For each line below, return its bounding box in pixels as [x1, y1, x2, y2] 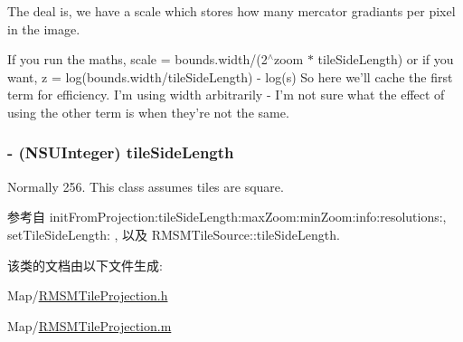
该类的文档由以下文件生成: [7, 255, 163, 274]
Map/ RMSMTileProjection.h [7, 286, 168, 305]
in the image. [7, 19, 80, 38]
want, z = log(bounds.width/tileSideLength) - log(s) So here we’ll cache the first [7, 67, 453, 86]
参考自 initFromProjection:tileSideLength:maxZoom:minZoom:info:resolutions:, [7, 207, 447, 226]
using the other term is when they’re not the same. [7, 102, 289, 121]
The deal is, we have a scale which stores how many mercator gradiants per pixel [7, 2, 456, 20]
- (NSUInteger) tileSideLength [7, 141, 234, 164]
